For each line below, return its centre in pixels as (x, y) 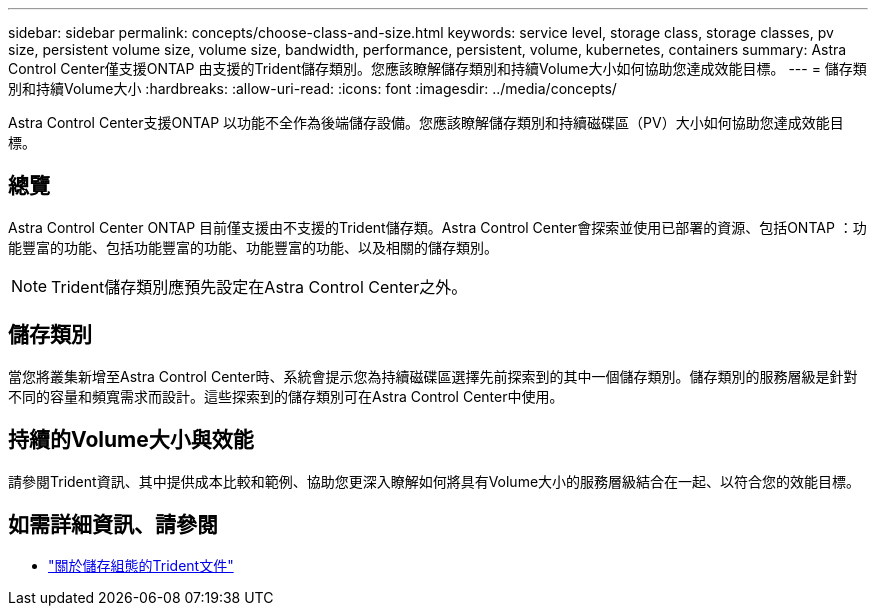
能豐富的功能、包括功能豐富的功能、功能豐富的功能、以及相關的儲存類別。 (253, 247)
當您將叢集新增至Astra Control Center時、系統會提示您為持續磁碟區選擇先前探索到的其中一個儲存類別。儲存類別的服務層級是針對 (433, 376)
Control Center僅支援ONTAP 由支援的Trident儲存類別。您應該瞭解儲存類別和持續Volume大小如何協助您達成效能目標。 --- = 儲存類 (437, 68)
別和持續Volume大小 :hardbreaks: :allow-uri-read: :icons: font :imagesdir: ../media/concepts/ (312, 88)
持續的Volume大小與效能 (131, 440)
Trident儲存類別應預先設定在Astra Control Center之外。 (259, 286)
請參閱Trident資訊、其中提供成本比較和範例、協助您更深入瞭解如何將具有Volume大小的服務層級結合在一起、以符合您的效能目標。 (434, 481)
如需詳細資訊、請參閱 (113, 524)
